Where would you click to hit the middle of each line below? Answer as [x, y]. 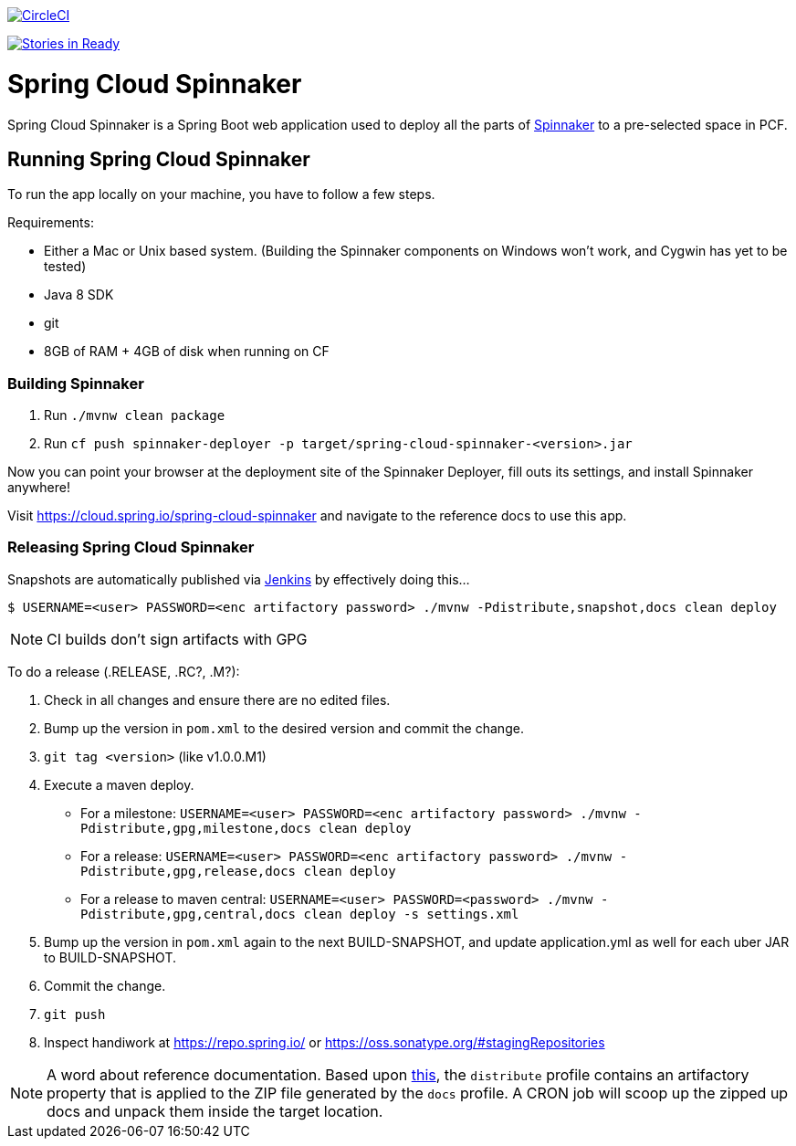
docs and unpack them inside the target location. [215, 1111]
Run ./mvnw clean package [135, 415]
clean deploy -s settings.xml [411, 914]
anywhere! [39, 488]
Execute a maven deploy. [119, 784]
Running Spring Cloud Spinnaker [159, 159]
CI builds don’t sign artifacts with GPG [177, 639]
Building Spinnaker [76, 383]
